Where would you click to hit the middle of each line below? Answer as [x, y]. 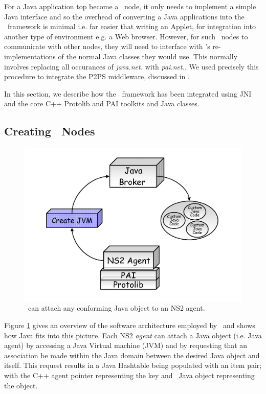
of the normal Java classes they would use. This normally [148, 56]
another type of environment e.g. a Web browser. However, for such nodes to [126, 36]
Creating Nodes [50, 131]
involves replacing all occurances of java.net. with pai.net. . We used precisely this [131, 66]
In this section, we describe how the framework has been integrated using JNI [128, 93]
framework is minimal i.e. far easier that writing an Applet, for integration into [132, 26]
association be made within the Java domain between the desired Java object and [132, 355]
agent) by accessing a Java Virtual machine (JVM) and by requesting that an [126, 345]
